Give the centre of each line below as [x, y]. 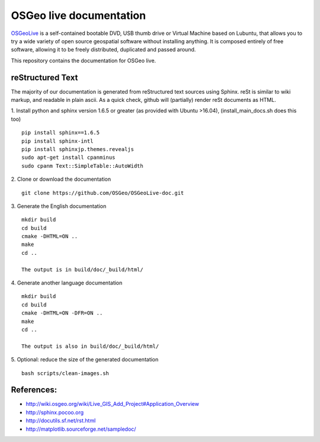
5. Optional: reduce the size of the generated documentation [85, 360]
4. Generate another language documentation [67, 283]
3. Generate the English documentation [59, 206]
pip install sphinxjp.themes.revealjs [78, 149]
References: [34, 390]
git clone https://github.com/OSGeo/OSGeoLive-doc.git [103, 193]
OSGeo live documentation [79, 15]
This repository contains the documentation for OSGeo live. [84, 60]
